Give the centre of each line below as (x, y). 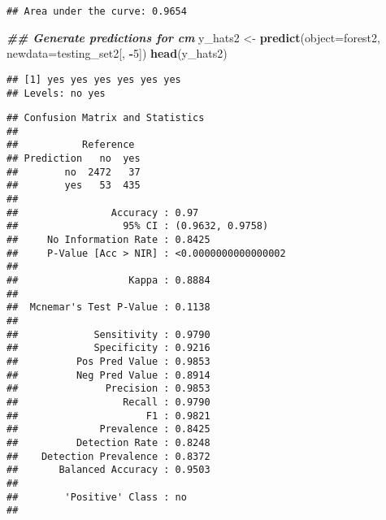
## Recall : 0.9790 (108, 402)
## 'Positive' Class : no (97, 497)
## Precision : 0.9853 (108, 389)
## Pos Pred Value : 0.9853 (108, 361)
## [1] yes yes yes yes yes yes (94, 79)
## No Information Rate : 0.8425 (108, 240)
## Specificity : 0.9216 (108, 348)
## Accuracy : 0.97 (103, 212)
